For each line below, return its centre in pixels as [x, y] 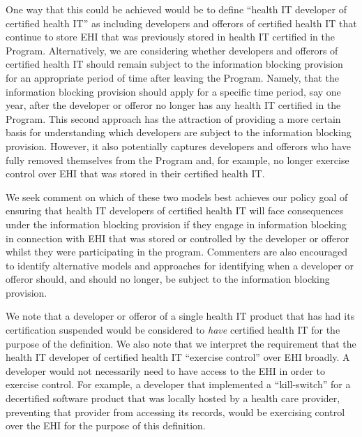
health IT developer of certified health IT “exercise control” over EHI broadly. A [178, 357]
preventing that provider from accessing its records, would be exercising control [175, 412]
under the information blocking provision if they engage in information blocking [176, 224]
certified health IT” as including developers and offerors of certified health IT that [181, 23]
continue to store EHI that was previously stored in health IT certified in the [170, 37]
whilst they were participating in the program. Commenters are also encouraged [177, 252]
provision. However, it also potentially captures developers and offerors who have [178, 146]
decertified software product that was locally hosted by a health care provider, [173, 398]
